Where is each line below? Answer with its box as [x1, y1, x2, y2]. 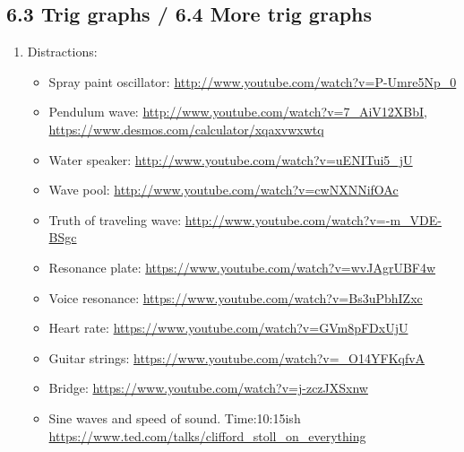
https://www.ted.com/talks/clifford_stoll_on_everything [48, 426, 366, 445]
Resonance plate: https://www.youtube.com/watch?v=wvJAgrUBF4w [48, 257, 436, 276]
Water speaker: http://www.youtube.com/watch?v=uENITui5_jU [48, 150, 413, 169]
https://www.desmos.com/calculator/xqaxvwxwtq [48, 119, 324, 138]
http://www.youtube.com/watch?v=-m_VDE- [185, 210, 442, 229]
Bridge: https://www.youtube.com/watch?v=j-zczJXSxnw [48, 378, 368, 397]
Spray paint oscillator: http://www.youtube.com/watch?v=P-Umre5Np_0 [48, 72, 457, 91]
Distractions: [27, 42, 98, 61]
